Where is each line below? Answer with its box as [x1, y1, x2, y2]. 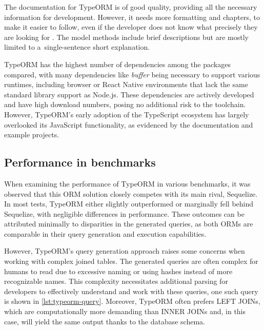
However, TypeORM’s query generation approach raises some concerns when [4, 245, 245, 256]
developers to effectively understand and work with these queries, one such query [4, 285, 258, 296]
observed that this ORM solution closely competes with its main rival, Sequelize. [4, 188, 258, 199]
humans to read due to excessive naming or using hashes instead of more [4, 265, 233, 276]
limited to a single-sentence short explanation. [4, 42, 150, 52]
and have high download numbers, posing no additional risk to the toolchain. [4, 99, 246, 110]
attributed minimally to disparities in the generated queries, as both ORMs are [4, 218, 253, 229]
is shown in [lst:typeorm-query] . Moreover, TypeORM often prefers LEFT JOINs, [4, 296, 260, 306]
